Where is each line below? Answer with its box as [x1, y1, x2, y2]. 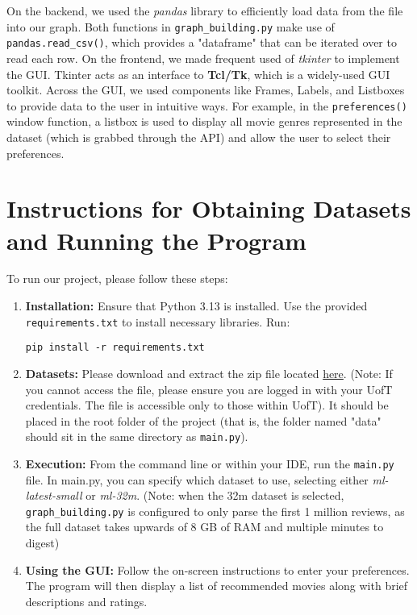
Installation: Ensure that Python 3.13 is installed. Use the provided [25, 297, 368, 314]
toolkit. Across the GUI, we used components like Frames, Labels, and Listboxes [6, 81, 405, 98]
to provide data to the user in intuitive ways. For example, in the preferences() [6, 97, 407, 114]
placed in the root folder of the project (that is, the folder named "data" [25, 412, 382, 429]
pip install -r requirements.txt [25, 342, 205, 354]
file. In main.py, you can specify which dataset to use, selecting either [25, 471, 369, 488]
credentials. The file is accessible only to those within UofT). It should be [25, 397, 389, 413]
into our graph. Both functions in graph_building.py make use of [6, 18, 335, 35]
